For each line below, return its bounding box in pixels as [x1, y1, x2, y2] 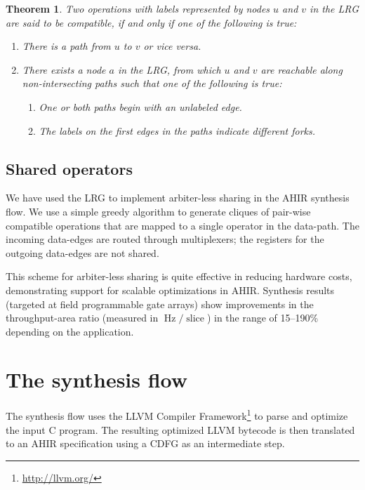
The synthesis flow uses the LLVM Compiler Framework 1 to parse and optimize [6, 406, 348, 423]
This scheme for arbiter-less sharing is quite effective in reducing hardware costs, [6, 269, 352, 284]
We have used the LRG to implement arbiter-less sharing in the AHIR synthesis [6, 190, 350, 205]
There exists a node [22, 62, 106, 77]
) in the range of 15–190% [206, 310, 319, 325]
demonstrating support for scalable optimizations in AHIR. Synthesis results [6, 282, 335, 297]
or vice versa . [143, 39, 201, 53]
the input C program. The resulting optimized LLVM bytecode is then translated [6, 422, 355, 437]
